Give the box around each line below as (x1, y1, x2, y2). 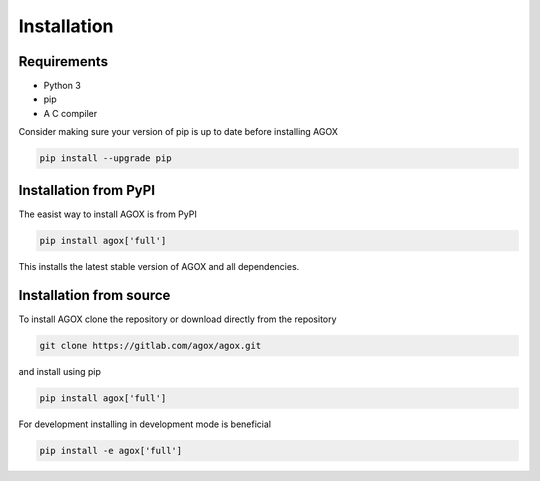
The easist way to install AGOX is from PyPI (18, 208, 197, 220)
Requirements (18, 53, 109, 70)
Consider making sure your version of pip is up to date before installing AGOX (18, 126, 339, 138)
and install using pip (18, 365, 102, 377)
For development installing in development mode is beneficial (18, 418, 272, 430)
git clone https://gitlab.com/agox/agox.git (39, 340, 262, 351)
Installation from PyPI (18, 181, 155, 199)
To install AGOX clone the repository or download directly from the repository (18, 313, 337, 325)
